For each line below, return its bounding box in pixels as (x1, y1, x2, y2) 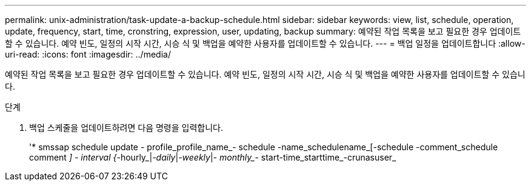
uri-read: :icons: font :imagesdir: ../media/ (5, 49, 171, 59)
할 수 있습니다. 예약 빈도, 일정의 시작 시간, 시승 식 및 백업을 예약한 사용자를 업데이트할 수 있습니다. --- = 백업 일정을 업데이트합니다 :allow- (5, 38, 526, 48)
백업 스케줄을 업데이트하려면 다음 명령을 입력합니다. (29, 122, 223, 133)
